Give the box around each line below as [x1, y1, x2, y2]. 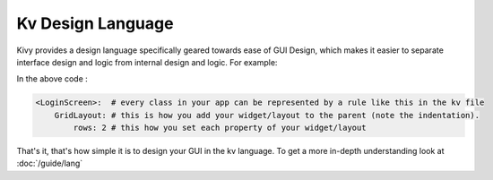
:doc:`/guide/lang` [16, 158, 83, 169]
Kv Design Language [16, 13, 174, 33]
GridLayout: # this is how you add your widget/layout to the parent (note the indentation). [54, 110, 480, 120]
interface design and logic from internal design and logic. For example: [16, 56, 278, 67]
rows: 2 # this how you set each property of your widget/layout [73, 123, 367, 133]
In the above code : [16, 73, 89, 84]
